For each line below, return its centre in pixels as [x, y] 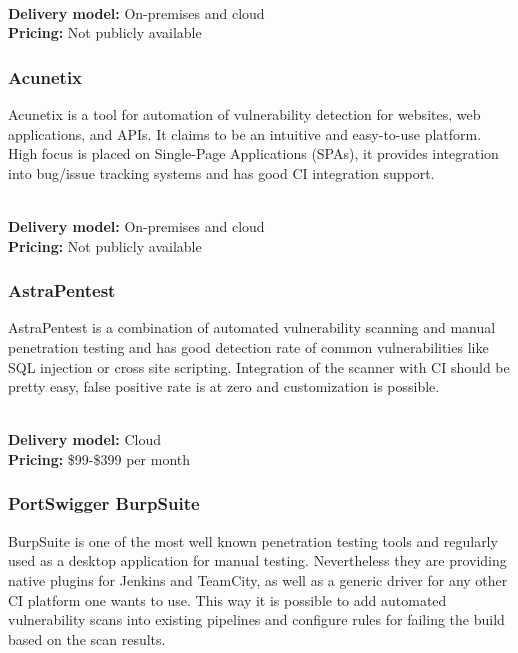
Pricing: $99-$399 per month [99, 458]
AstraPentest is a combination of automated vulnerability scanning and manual [252, 327]
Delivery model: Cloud [84, 439]
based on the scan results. [87, 638]
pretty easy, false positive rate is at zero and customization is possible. [224, 386]
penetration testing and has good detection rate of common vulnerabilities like [248, 346]
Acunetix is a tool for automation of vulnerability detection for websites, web [244, 114]
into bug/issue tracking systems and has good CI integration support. [221, 172]
